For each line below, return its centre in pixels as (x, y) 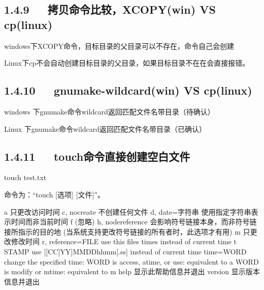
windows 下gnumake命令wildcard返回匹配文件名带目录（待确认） (109, 111)
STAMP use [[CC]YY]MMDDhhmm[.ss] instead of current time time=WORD (125, 251)
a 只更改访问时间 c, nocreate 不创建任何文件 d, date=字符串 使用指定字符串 (128, 211)
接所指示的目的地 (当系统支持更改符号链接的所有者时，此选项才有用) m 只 (127, 231)
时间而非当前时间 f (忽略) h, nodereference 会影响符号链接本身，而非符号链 (134, 222)
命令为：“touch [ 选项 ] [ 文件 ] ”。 (55, 194)
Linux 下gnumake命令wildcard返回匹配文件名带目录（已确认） (105, 128)
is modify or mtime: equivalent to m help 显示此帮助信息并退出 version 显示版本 (132, 271)
